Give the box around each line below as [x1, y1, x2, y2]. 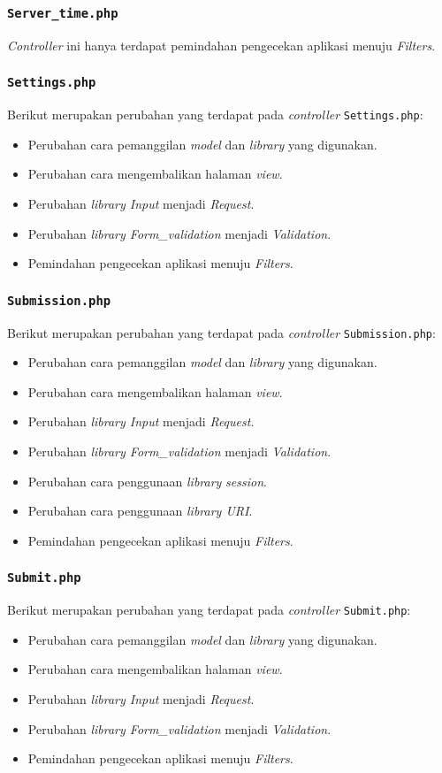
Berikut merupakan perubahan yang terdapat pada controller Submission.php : [7, 323, 436, 341]
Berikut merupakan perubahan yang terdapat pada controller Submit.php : [7, 601, 411, 619]
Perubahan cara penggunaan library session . [27, 471, 267, 490]
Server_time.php [7, 5, 118, 20]
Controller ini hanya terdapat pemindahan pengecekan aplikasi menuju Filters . [7, 35, 436, 54]
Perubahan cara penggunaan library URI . [27, 501, 253, 520]
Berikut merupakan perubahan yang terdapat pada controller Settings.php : [7, 105, 423, 124]
